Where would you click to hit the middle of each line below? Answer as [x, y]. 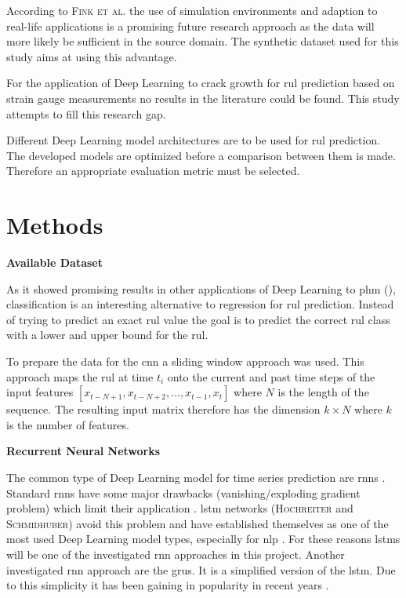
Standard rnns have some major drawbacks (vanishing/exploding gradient [183, 492]
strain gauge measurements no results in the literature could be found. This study [203, 98]
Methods [55, 225]
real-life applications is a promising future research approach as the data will [190, 26]
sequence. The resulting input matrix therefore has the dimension [163, 409]
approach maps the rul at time [80, 376]
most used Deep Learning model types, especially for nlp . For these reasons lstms [203, 539]
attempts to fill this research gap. [86, 113]
